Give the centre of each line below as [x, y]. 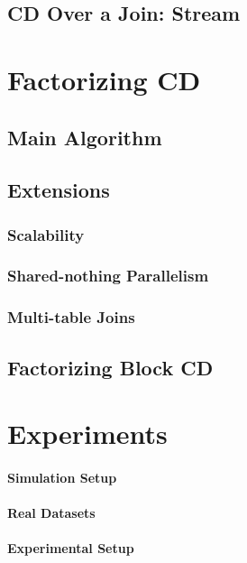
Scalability [46, 234]
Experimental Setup [71, 548]
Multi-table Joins [71, 317]
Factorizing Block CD [110, 367]
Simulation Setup [62, 477]
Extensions [59, 190]
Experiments [87, 434]
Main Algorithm [85, 137]
